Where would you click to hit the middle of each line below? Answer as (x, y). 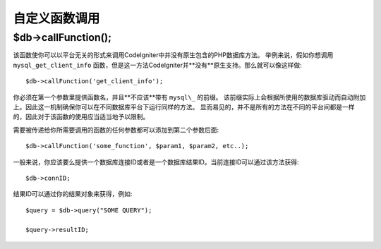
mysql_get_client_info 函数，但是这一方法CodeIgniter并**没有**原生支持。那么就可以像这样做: (158, 65)
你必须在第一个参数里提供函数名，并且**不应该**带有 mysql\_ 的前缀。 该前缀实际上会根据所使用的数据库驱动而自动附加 (189, 97)
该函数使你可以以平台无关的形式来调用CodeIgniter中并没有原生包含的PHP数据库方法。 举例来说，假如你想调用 (173, 55)
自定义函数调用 (56, 18)
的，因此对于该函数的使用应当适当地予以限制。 (81, 117)
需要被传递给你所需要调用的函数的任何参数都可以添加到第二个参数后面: (116, 130)
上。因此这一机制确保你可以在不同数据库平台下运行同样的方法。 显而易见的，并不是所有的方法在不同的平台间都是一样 (184, 107)
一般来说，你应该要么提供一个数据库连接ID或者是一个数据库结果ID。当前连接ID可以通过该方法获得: (156, 162)
